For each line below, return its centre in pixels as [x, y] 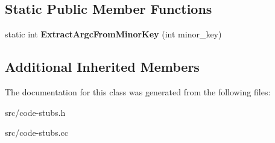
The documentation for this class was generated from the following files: [138, 92]
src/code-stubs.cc [36, 132]
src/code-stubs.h [35, 112]
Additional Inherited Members [102, 67]
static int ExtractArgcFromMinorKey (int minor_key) [113, 34]
